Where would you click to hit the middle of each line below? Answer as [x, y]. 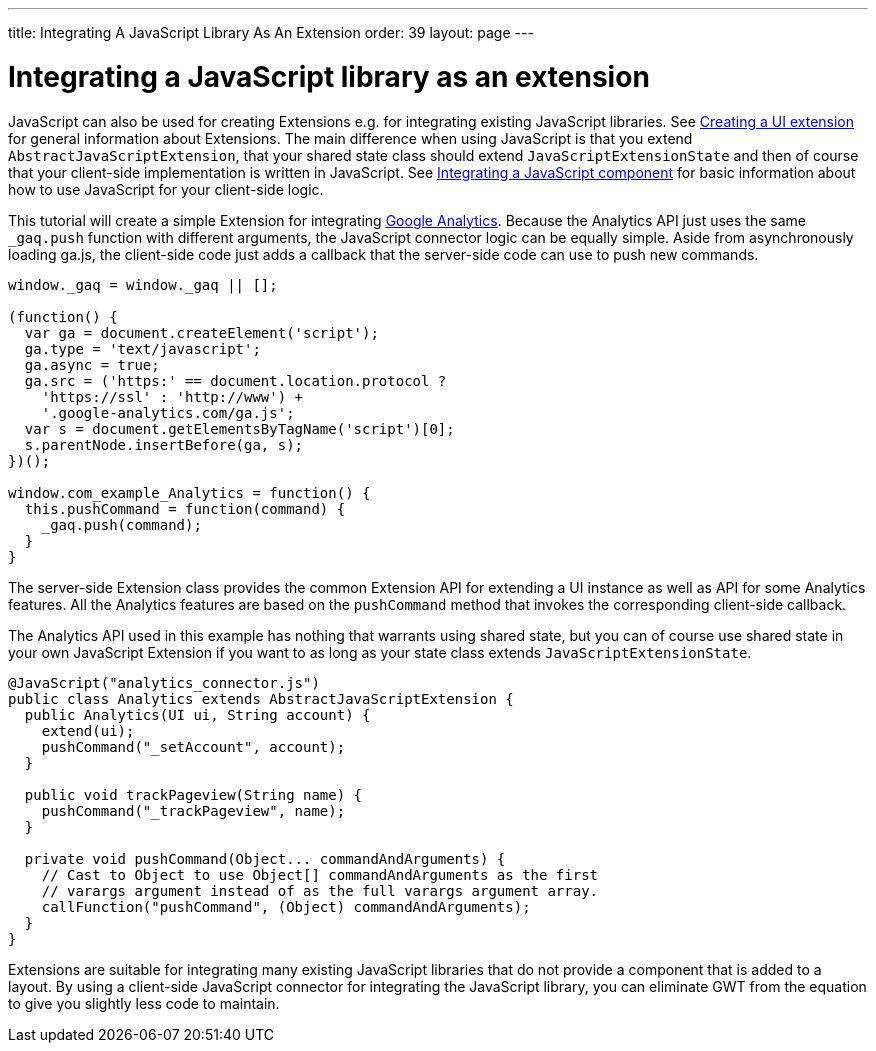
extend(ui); [88, 730]
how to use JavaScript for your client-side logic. [166, 189]
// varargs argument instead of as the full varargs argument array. [320, 890]
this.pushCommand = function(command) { [185, 508]
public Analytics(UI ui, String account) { [197, 714]
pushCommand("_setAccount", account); [193, 746]
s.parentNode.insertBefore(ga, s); [164, 444]
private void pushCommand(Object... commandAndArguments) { [265, 858]
